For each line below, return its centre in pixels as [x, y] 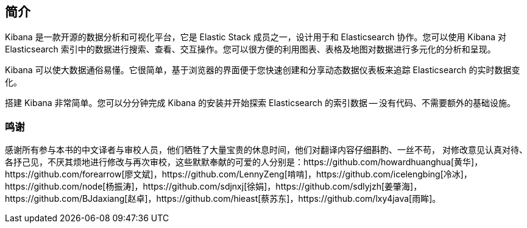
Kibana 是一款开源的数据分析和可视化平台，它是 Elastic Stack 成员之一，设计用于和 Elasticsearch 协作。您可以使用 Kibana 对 [256, 37]
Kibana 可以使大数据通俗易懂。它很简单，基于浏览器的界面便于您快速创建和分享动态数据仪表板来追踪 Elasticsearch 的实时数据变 [263, 70]
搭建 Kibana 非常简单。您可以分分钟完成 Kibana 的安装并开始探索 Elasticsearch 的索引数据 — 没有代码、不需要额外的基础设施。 [260, 103]
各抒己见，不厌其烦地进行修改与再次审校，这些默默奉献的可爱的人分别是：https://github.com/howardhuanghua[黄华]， [244, 162]
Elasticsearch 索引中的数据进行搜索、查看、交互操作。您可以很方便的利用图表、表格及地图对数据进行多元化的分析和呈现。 [250, 49]
